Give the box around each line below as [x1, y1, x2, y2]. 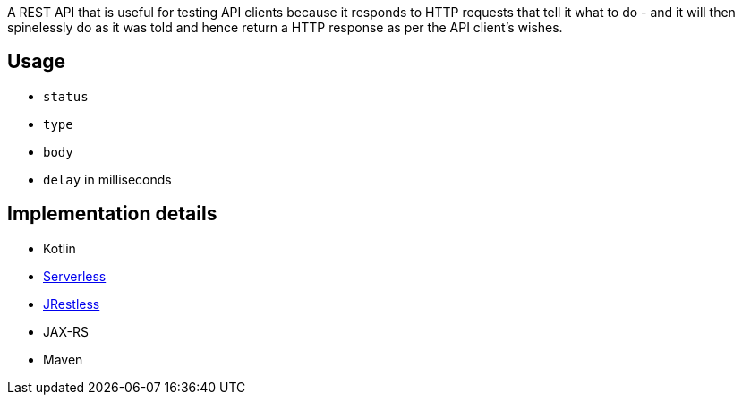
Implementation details [7, 202, 217, 226]
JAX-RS [43, 323, 89, 339]
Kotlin [43, 240, 76, 256]
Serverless [43, 268, 107, 284]
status [43, 89, 89, 104]
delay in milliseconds [43, 171, 172, 187]
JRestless [43, 295, 100, 312]
